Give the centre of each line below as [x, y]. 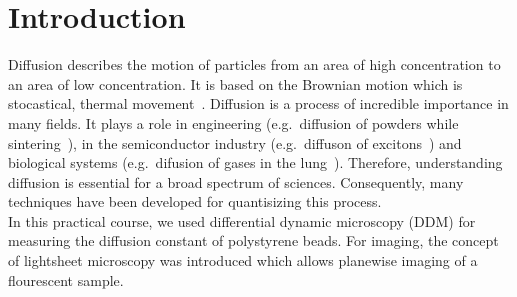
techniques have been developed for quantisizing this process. [195, 201]
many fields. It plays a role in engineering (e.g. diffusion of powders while [233, 122]
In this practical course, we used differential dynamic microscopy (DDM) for [242, 220]
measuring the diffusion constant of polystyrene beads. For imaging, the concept [253, 240]
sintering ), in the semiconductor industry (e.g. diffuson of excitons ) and [235, 142]
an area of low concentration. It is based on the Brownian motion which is [235, 83]
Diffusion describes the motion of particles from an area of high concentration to [254, 64]
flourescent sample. [66, 279]
